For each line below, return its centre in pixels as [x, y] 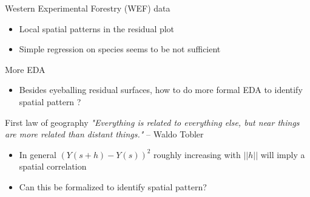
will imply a [283, 154]
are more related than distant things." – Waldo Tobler [104, 134]
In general [38, 154]
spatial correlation [53, 166]
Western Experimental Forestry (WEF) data [88, 8]
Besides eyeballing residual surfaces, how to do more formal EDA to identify [161, 90]
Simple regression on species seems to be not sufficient [120, 49]
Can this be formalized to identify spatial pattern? [113, 186]
